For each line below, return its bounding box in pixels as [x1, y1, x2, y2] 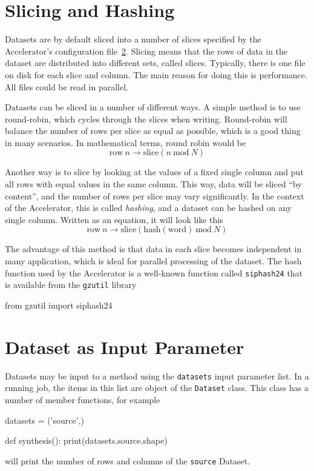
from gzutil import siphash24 [5, 298, 113, 311]
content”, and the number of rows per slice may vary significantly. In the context [5, 189, 304, 202]
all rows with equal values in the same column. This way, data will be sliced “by [5, 178, 302, 190]
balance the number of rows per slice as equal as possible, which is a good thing [5, 124, 301, 137]
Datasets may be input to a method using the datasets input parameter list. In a [5, 369, 309, 382]
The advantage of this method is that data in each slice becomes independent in [5, 242, 302, 255]
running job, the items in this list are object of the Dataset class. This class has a [5, 381, 309, 394]
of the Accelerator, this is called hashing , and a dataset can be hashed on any [5, 201, 292, 214]
